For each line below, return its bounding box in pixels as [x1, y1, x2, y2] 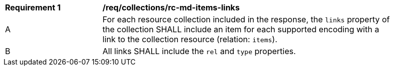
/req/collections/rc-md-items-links [103, 2, 240, 12]
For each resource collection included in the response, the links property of [103, 14, 390, 24]
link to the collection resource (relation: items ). [103, 34, 277, 44]
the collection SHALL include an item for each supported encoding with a [103, 24, 379, 34]
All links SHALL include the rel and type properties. [103, 46, 296, 56]
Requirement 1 [5, 2, 61, 12]
